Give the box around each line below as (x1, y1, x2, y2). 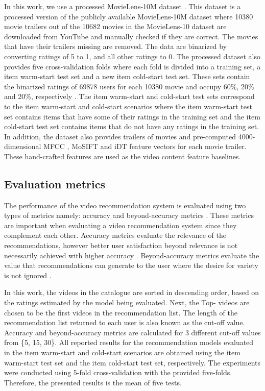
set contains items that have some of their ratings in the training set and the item (4, 111, 260, 121)
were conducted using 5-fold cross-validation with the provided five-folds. (4, 367, 232, 378)
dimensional (4, 141, 41, 152)
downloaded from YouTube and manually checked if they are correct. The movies (4, 31, 258, 41)
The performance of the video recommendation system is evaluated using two (4, 200, 246, 210)
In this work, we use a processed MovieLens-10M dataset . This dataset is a (4, 1, 241, 11)
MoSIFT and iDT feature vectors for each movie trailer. (71, 141, 247, 152)
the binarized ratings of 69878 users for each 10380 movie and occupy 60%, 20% (4, 81, 254, 91)
